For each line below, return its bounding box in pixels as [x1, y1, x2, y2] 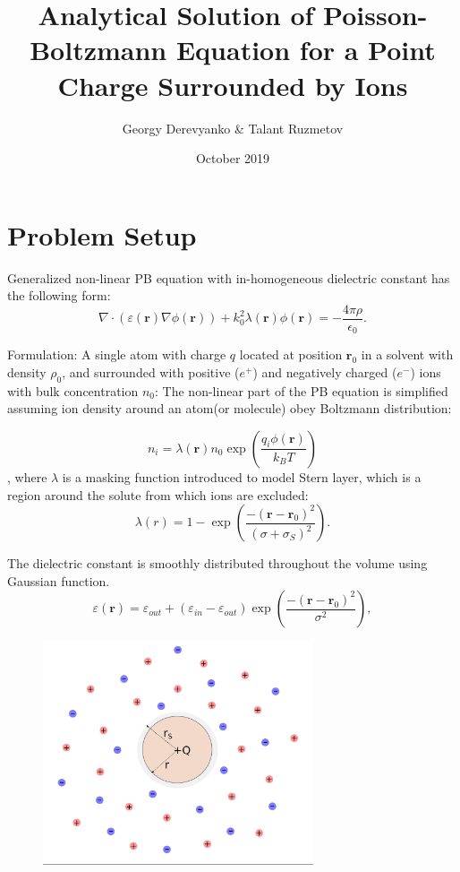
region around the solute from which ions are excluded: [7, 485, 309, 504]
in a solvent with [361, 345, 454, 364]
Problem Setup [7, 216, 197, 253]
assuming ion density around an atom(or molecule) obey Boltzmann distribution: [7, 399, 452, 418]
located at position [239, 345, 343, 364]
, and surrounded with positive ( [62, 362, 240, 381]
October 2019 [195, 149, 270, 168]
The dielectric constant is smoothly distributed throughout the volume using [7, 554, 428, 573]
